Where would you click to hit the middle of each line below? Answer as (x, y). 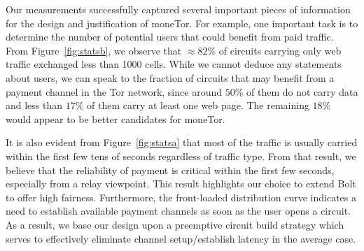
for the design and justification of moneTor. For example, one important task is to (182, 23)
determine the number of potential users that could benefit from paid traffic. (170, 37)
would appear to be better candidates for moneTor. (115, 119)
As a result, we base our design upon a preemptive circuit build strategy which (175, 224)
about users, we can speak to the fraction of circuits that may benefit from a (170, 77)
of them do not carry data (302, 91)
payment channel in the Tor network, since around (114, 91)
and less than (34, 105)
